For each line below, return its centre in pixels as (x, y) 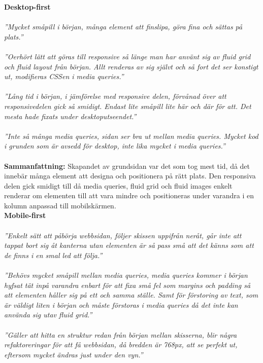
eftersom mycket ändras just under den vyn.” (74, 354)
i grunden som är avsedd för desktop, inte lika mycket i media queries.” (115, 146)
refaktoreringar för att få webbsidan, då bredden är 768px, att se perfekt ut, (121, 344)
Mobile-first (25, 215)
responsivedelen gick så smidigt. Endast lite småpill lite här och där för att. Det (128, 106)
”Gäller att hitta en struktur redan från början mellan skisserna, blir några (121, 334)
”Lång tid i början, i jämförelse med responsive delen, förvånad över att (115, 96)
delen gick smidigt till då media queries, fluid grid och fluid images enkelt (118, 185)
